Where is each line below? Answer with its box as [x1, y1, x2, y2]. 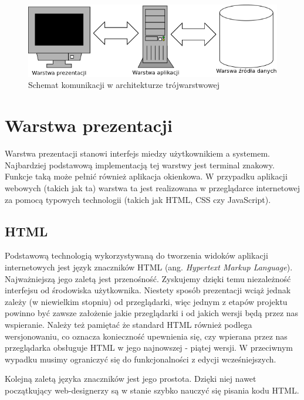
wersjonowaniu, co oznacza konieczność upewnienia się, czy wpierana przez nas [5, 330, 288, 342]
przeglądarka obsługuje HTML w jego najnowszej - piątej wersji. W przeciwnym [5, 341, 293, 354]
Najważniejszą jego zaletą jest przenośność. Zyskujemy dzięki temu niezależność [5, 272, 291, 284]
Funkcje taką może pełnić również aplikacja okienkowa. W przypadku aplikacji [5, 170, 288, 182]
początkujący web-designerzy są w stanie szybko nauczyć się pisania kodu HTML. [5, 384, 299, 396]
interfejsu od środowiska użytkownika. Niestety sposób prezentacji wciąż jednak [5, 284, 291, 296]
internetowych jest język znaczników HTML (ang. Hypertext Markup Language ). [5, 260, 293, 273]
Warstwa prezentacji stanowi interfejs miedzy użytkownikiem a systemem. [5, 147, 270, 160]
